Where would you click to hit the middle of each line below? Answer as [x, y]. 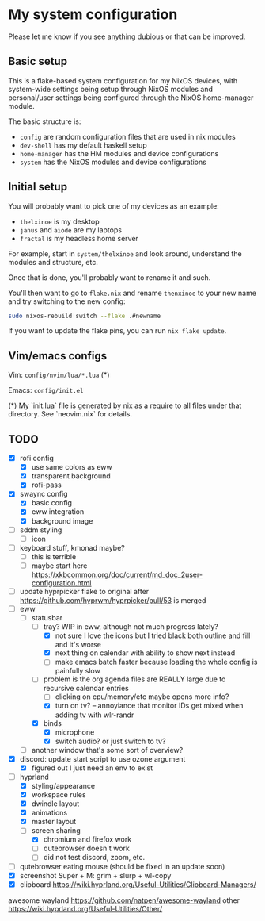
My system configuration [93, 15]
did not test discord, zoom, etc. [94, 858]
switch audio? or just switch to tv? [110, 741]
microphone [75, 732]
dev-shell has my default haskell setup [83, 145]
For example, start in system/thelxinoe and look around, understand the [125, 253]
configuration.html [62, 583]
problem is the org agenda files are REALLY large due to [134, 679]
